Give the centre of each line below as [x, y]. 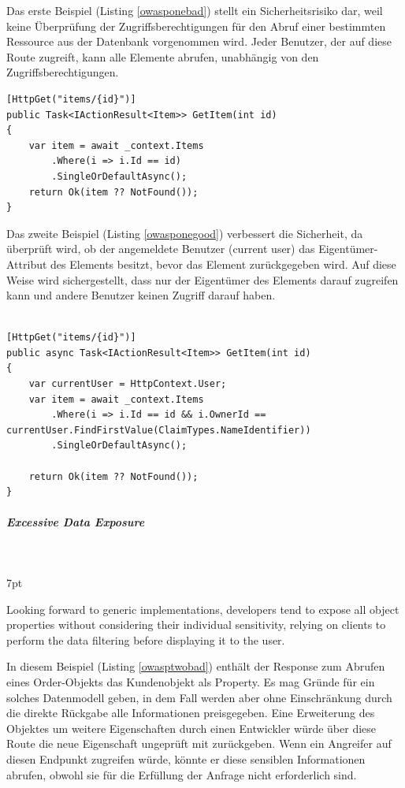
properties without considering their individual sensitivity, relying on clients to [196, 624]
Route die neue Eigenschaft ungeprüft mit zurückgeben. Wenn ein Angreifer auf [199, 743]
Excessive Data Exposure [76, 522]
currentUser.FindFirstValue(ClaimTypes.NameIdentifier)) [159, 430]
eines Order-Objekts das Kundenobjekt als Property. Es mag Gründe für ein [191, 681]
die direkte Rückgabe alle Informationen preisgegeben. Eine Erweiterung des [191, 713]
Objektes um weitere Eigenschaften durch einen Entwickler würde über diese [191, 728]
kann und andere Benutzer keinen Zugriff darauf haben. [141, 295]
